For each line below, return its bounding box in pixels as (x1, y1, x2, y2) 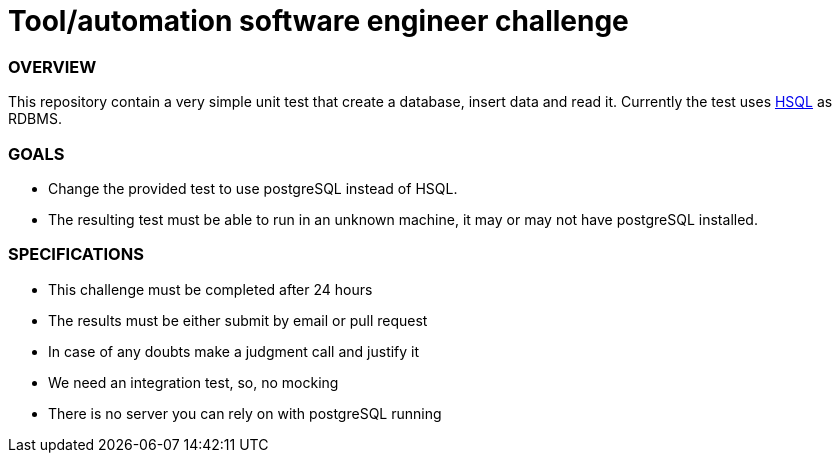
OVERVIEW (8, 56, 97, 77)
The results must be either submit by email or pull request (48, 311, 428, 329)
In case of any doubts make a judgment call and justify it (48, 342, 420, 360)
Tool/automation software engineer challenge (8, 4, 629, 38)
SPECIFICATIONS (8, 244, 144, 265)
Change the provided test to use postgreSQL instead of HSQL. (48, 179, 458, 197)
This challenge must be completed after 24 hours (48, 280, 373, 298)
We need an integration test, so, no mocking (48, 373, 339, 391)
